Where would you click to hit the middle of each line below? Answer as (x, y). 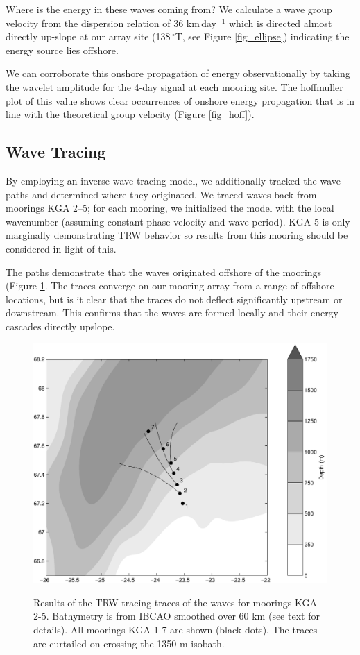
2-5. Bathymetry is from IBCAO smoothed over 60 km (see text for (177, 616)
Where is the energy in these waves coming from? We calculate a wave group (169, 9)
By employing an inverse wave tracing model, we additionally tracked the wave (173, 180)
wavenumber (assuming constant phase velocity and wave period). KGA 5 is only (178, 221)
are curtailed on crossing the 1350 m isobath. (129, 643)
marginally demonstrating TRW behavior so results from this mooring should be (177, 235)
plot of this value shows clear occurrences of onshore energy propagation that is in (180, 100)
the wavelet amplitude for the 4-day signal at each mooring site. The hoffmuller (174, 86)
